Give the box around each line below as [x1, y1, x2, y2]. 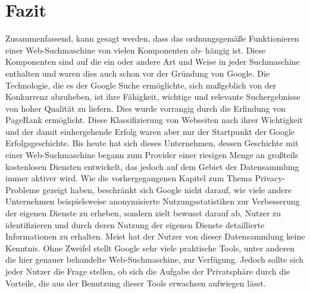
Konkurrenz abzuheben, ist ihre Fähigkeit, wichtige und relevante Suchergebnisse [5, 90, 300, 103]
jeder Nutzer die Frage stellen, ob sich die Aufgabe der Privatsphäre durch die [5, 265, 290, 277]
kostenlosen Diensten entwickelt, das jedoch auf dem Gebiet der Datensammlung [5, 160, 299, 172]
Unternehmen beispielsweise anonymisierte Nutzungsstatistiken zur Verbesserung [5, 195, 300, 207]
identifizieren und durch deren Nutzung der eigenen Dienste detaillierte [5, 218, 265, 231]
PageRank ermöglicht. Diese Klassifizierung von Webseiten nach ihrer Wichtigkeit [5, 114, 303, 126]
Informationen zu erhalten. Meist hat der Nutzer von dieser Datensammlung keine [5, 230, 305, 242]
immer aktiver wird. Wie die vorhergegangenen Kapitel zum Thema [5, 172, 252, 184]
